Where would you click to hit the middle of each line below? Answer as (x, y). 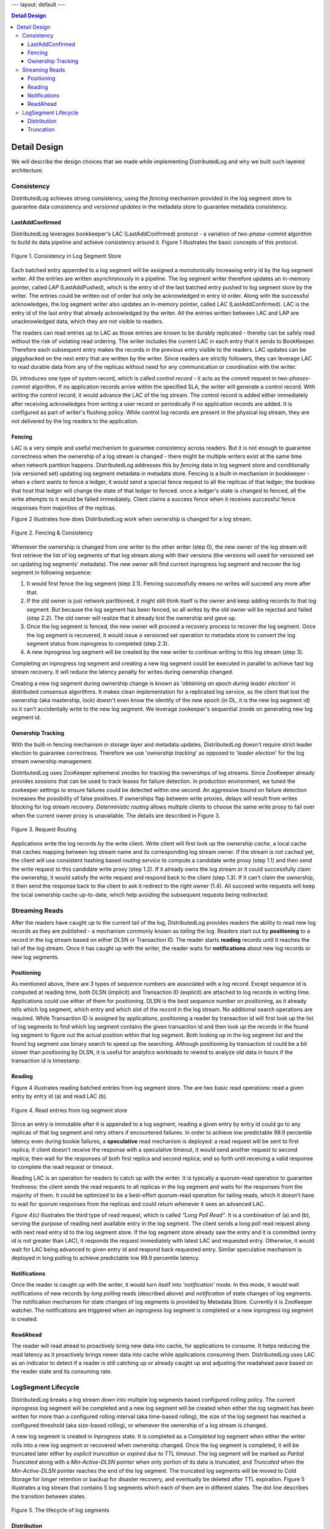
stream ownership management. (52, 761)
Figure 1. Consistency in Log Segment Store (66, 256)
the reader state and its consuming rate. (62, 1372)
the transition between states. (49, 1496)
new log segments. (35, 957)
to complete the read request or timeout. (62, 1167)
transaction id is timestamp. (46, 1061)
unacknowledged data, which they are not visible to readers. (87, 322)
